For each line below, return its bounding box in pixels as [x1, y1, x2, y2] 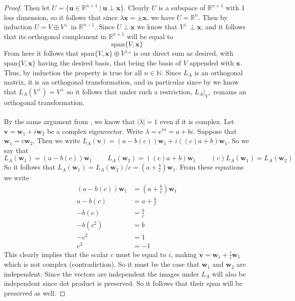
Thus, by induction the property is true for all [4, 67, 142, 77]
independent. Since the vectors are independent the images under [4, 268, 199, 279]
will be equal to [126, 31, 173, 41]
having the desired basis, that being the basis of [38, 57, 181, 67]
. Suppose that [193, 126, 237, 136]
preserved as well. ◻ [4, 288, 65, 298]
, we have [147, 12, 175, 22]
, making [170, 249, 197, 259]
